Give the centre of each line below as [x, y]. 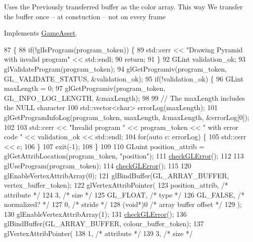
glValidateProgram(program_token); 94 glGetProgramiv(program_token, [115, 68]
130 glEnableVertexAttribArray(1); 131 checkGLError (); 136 [95, 214]
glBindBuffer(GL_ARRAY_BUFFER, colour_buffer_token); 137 [104, 223]
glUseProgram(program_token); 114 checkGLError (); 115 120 [98, 165]
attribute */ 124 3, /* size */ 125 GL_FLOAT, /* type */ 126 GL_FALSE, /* [124, 194]
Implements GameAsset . [41, 33]
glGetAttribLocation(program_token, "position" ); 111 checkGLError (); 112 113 [124, 156]
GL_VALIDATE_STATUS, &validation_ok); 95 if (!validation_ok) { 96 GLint [124, 78]
